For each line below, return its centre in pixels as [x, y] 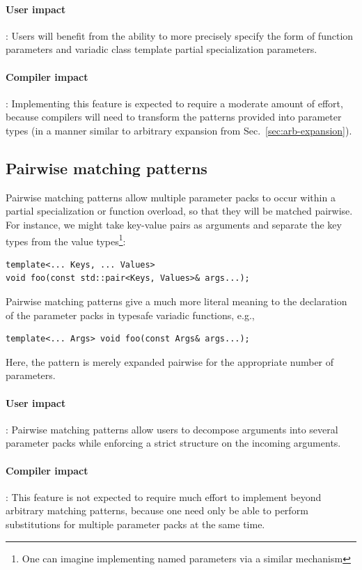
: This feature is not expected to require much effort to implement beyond [164, 496]
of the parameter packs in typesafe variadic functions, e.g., [130, 315]
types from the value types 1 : [66, 240]
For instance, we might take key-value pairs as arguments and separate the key [174, 224]
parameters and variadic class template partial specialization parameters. [162, 49]
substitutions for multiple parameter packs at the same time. [135, 524]
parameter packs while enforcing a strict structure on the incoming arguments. [173, 443]
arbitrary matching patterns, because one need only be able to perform [157, 510]
